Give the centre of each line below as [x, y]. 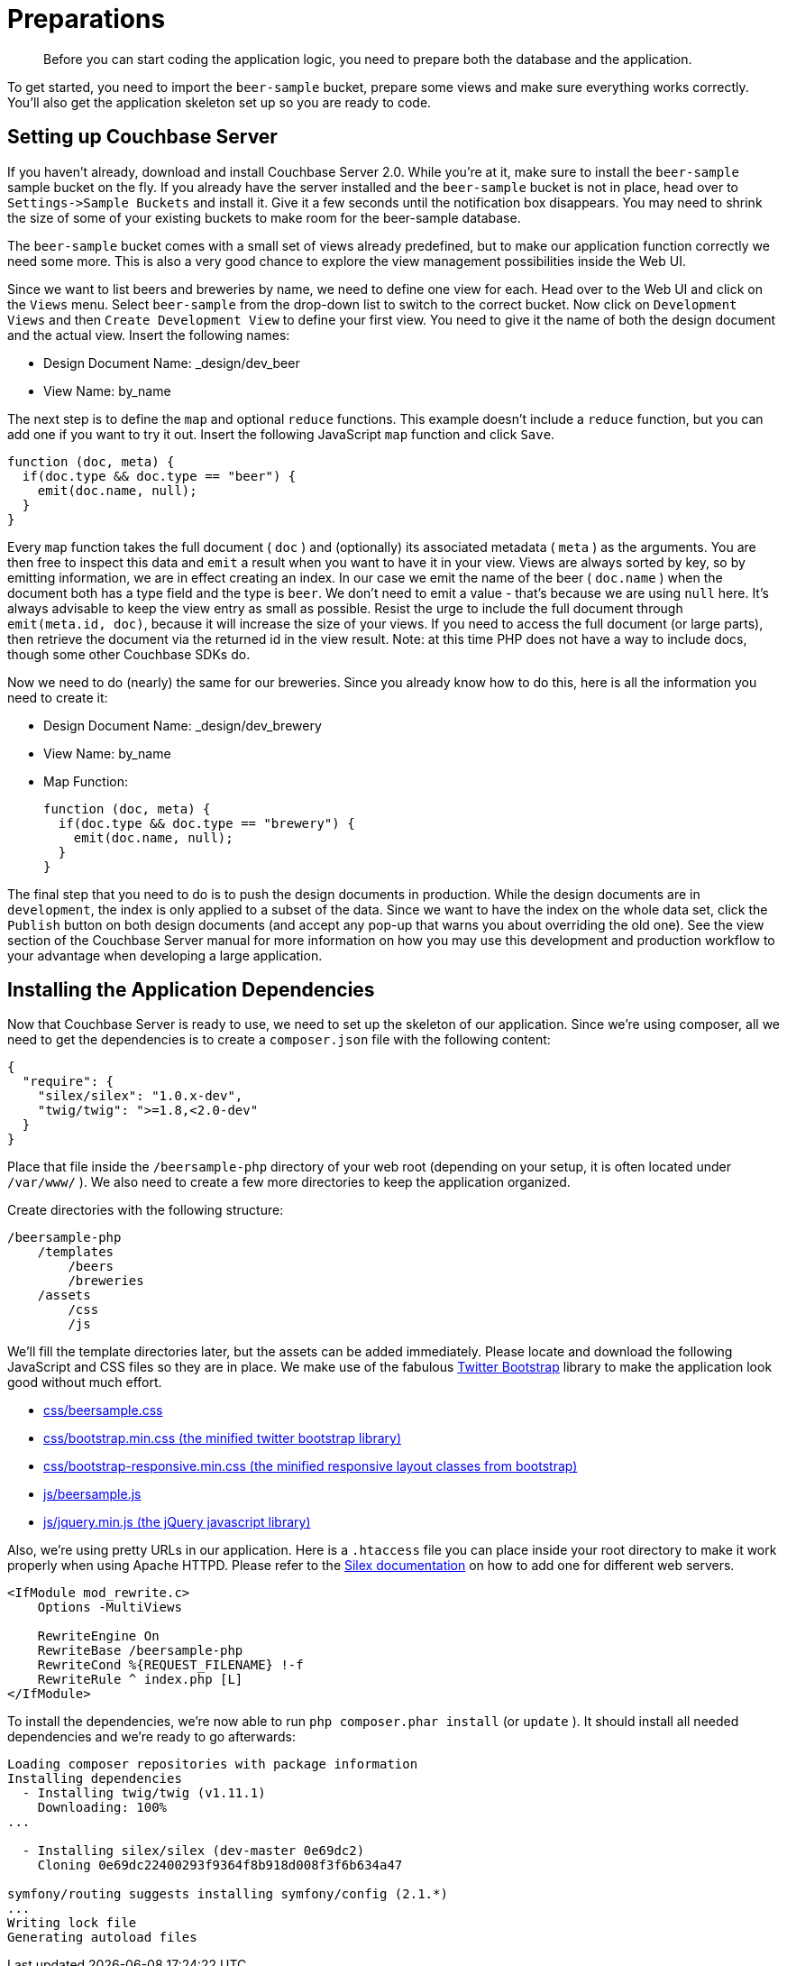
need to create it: [58, 697]
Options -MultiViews [110, 1608]
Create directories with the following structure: [146, 1210]
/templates [76, 1252]
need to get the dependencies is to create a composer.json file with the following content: [279, 1040]
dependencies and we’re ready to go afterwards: [152, 1737]
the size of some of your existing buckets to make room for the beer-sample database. [264, 217]
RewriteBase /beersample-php [140, 1651]
